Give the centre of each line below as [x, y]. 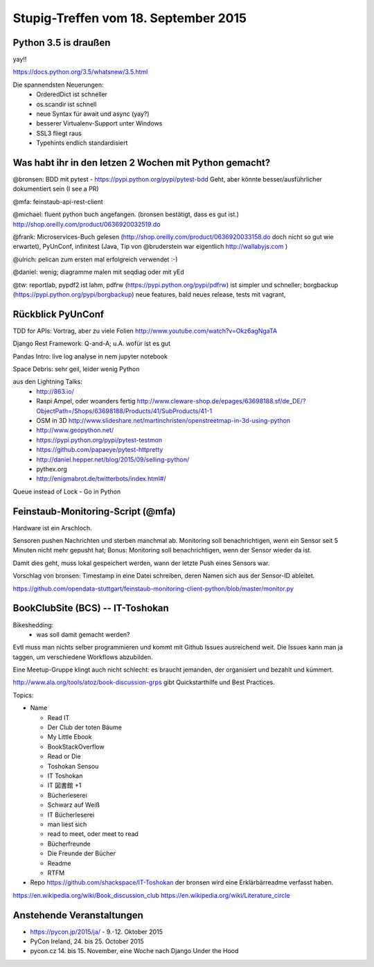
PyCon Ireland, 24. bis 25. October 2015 [87, 941]
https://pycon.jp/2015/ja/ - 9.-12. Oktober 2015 [96, 932]
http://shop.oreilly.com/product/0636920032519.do [87, 224]
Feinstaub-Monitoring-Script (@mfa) [94, 511]
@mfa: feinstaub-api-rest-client [58, 202]
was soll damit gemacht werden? [83, 634]
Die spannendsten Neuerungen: [58, 85]
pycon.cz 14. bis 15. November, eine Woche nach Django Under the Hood [134, 951]
